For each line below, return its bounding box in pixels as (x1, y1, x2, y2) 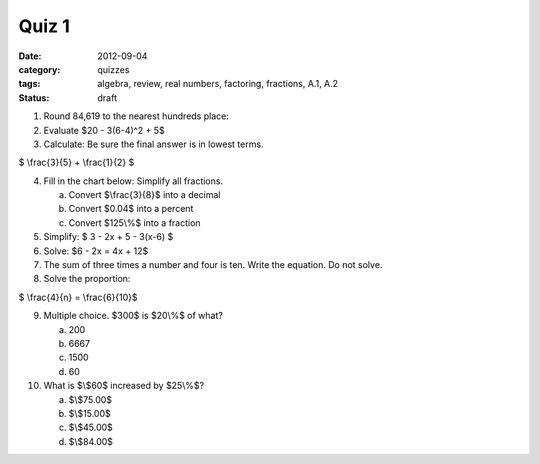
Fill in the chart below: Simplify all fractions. (43, 175, 224, 187)
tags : (18, 78, 41, 90)
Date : (18, 50, 42, 62)
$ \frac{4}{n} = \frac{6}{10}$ (18, 291, 139, 303)
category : (18, 63, 61, 75)
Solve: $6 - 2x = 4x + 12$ (43, 245, 149, 257)
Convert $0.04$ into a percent (68, 203, 194, 215)
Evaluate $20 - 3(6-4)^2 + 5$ (43, 124, 165, 136)
